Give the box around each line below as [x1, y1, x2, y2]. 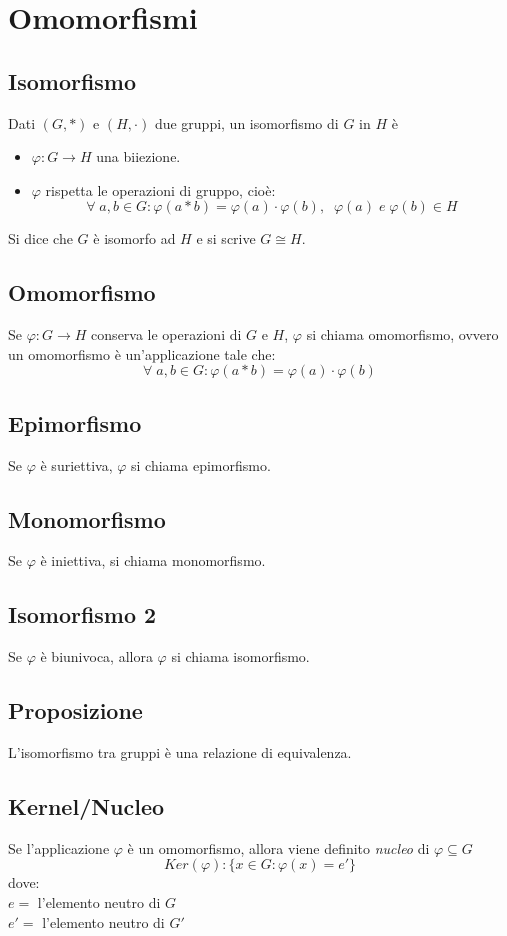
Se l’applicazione [8, 837, 110, 858]
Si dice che [8, 228, 73, 249]
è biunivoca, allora [40, 646, 153, 667]
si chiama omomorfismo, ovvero [306, 324, 499, 345]
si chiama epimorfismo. [131, 454, 271, 475]
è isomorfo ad [93, 228, 176, 249]
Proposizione [8, 695, 143, 726]
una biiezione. [96, 146, 181, 167]
